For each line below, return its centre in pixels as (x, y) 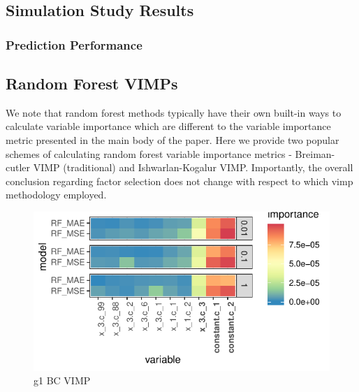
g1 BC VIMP (62, 380)
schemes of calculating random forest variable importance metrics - (149, 153)
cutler (18, 167)
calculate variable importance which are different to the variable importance (168, 126)
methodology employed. (56, 195)
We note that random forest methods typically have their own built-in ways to (174, 112)
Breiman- (315, 153)
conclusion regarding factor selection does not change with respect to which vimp (179, 181)
